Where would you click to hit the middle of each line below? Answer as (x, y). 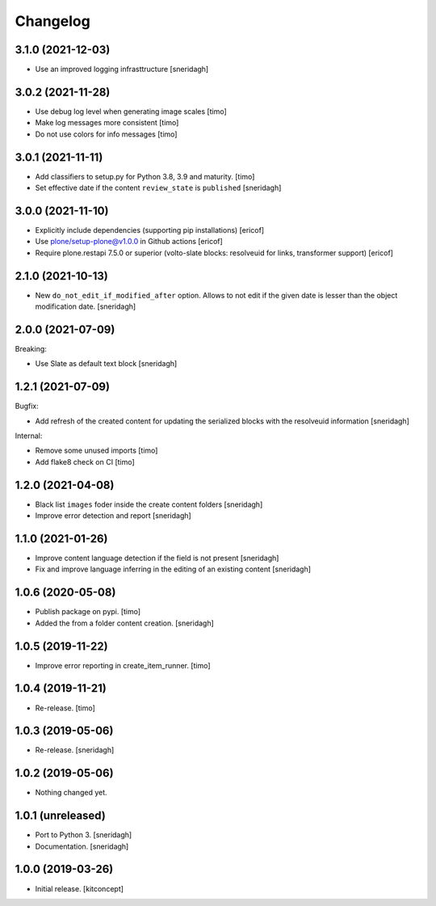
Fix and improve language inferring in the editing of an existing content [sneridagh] (173, 569)
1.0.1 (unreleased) (61, 816)
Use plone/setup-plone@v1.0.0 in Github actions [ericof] (129, 242)
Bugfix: (27, 406)
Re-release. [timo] (65, 708)
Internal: (29, 436)
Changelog (52, 21)
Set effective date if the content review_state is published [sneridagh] (158, 188)
